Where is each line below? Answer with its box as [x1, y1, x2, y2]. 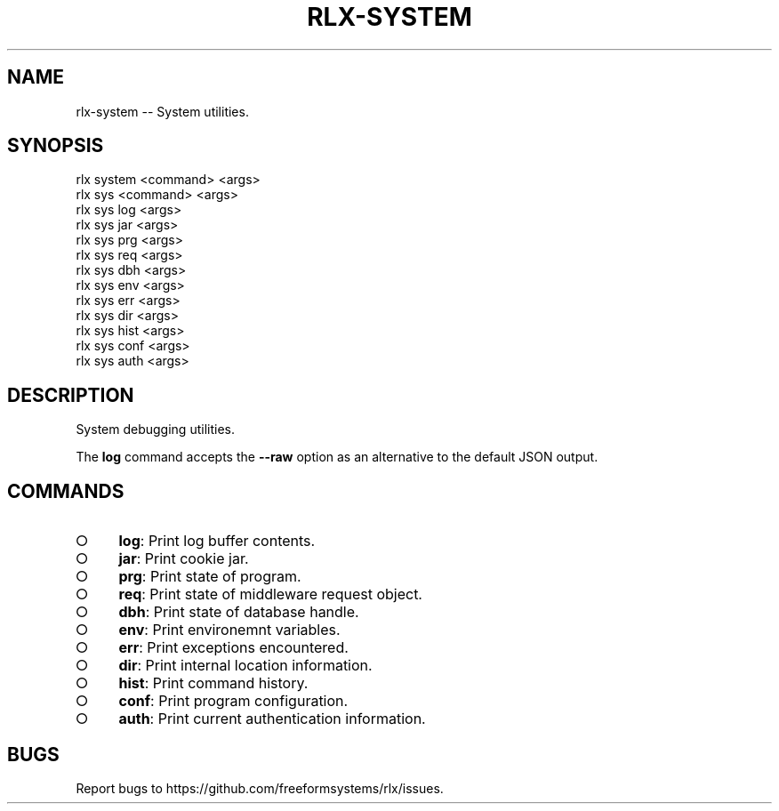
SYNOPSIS [7, 134, 104, 157]
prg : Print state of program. [118, 567, 301, 586]
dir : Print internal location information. [118, 656, 373, 675]
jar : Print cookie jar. [118, 550, 249, 568]
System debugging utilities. [76, 422, 235, 438]
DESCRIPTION [7, 383, 134, 406]
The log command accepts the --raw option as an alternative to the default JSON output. [76, 449, 598, 465]
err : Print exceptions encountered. [118, 638, 349, 657]
